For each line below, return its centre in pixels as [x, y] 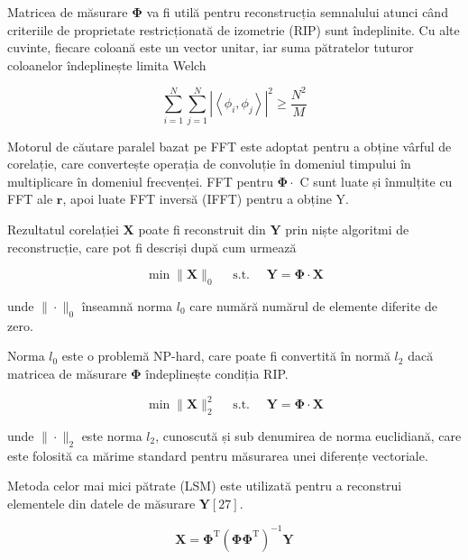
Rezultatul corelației [63, 230]
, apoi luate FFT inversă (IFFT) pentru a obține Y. [206, 199]
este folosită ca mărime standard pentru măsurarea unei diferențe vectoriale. [218, 455]
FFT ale [30, 199]
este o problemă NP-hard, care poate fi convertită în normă [226, 356]
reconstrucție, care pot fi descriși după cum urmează [152, 247]
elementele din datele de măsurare [101, 503]
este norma [112, 435]
